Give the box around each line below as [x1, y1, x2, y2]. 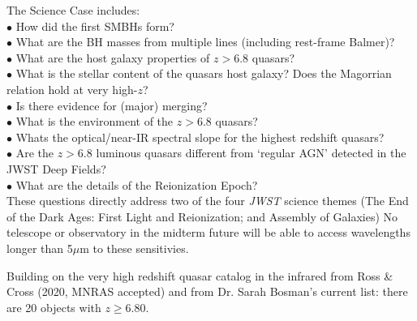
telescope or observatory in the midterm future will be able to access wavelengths [6, 224, 411, 241]
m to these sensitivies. [80, 239, 189, 256]
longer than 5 [6, 239, 73, 256]
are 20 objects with [6, 298, 101, 315]
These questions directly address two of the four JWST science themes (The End [6, 192, 409, 209]
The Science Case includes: [6, 2, 140, 18]
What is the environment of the [15, 113, 174, 130]
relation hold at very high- [6, 80, 138, 97]
